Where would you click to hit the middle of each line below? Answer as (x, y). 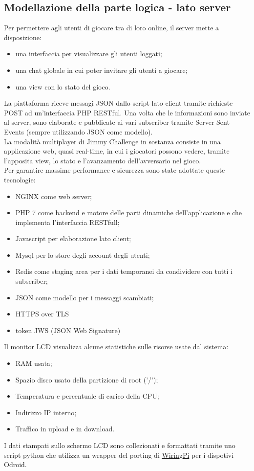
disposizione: (23, 37)
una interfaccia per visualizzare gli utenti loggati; (89, 54)
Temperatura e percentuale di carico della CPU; (87, 396)
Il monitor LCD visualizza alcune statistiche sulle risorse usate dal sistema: (116, 347)
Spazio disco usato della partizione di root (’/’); (87, 379)
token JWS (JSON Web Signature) (68, 330)
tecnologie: (20, 179)
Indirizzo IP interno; (46, 412)
